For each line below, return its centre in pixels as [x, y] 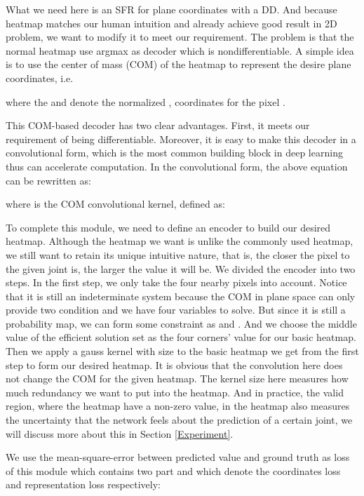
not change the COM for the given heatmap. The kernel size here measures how [177, 378]
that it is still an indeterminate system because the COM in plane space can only [181, 296]
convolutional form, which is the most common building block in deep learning [174, 153]
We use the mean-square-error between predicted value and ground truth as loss [178, 457]
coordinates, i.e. [40, 78]
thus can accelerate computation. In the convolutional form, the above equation [177, 166]
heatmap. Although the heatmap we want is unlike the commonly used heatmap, [180, 241]
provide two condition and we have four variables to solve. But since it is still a [176, 310]
